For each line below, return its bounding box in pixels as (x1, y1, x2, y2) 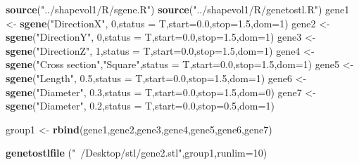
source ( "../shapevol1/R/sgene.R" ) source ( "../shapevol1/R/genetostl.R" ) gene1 (6, 2, 350, 16)
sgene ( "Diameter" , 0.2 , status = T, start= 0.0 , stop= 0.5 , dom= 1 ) (6, 98, 275, 113)
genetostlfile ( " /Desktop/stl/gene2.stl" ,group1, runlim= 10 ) (6, 145, 267, 160)
